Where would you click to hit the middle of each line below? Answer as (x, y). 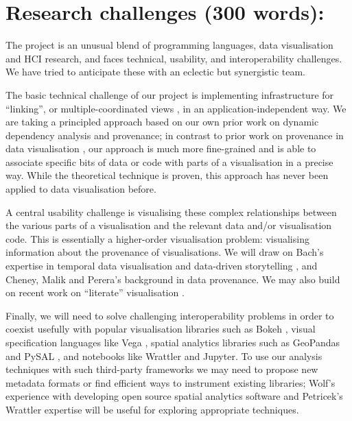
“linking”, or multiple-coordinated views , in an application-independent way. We (176, 108)
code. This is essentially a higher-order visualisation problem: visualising (157, 238)
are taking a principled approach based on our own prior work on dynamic (162, 122)
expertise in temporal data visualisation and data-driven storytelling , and (162, 266)
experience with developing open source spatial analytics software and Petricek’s (174, 396)
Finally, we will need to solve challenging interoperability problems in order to (170, 315)
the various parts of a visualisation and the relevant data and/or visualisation (169, 225)
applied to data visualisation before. (81, 189)
